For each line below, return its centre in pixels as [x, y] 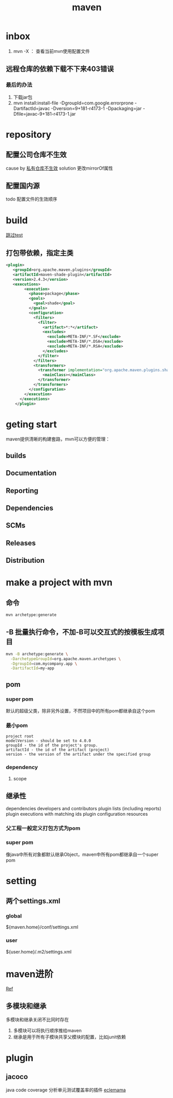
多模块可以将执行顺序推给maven [47, 1030]
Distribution [25, 561]
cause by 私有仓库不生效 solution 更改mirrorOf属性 [60, 168]
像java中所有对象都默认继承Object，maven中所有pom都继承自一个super [82, 854]
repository [29, 134]
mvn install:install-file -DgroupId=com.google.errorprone [73, 103]
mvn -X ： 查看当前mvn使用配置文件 [52, 51]
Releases [21, 543]
